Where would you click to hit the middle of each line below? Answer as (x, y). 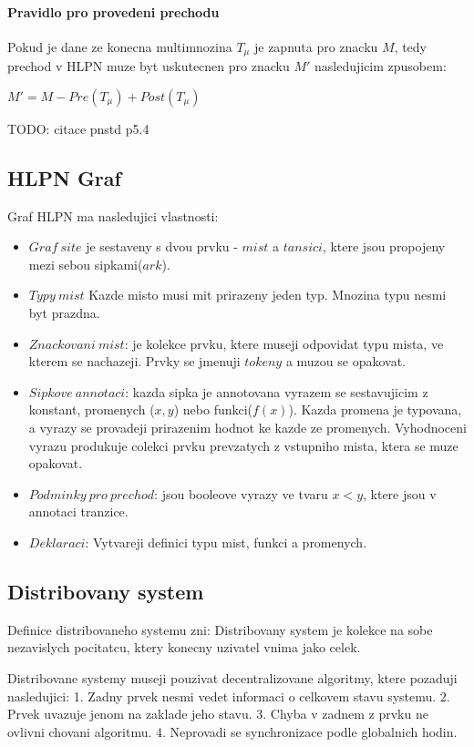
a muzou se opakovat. (346, 361)
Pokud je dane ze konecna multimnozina (120, 46)
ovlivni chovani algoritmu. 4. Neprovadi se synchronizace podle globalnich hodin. (232, 731)
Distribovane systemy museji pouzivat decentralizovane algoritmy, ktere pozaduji (232, 677)
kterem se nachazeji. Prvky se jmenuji (134, 361)
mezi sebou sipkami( (86, 264)
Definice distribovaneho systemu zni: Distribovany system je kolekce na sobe (220, 629)
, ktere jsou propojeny (384, 246)
